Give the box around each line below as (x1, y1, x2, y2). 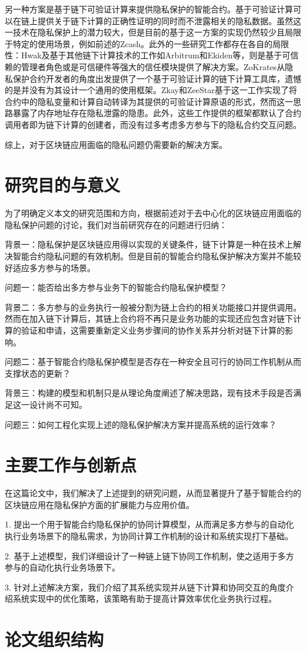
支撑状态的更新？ (5, 367, 71, 379)
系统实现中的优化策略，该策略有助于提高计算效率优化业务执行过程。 (12, 592, 277, 605)
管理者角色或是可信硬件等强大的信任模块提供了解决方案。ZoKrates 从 (21, 60, 285, 72)
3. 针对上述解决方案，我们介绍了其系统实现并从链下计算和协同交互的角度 (5, 581, 286, 593)
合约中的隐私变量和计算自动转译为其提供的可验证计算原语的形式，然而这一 (5, 95, 293, 107)
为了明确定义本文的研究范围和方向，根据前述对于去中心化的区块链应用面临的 (5, 207, 301, 219)
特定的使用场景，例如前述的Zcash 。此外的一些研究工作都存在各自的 (12, 37, 273, 50)
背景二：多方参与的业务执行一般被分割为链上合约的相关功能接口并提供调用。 (5, 301, 301, 313)
